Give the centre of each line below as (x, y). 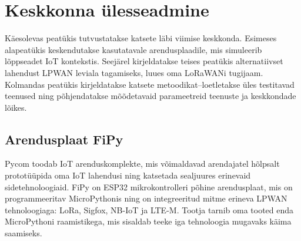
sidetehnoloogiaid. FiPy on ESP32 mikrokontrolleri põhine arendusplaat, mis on (149, 186)
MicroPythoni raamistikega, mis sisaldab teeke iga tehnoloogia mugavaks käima (148, 221)
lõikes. (16, 107)
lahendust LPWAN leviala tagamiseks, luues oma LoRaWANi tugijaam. (134, 72)
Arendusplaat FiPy (64, 139)
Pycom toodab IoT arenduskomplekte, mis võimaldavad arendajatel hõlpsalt (142, 164)
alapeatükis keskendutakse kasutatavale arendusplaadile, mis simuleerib (133, 49)
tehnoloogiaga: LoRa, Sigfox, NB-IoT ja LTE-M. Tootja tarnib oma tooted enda (149, 209)
